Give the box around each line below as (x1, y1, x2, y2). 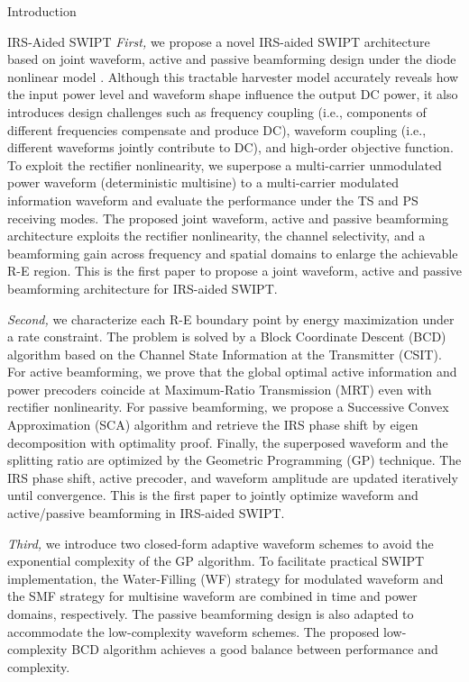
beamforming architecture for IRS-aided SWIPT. (7, 278, 278, 297)
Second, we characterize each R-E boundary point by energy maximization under (7, 309, 455, 328)
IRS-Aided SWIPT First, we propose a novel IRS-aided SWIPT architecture (7, 32, 430, 50)
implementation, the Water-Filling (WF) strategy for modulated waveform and (7, 568, 444, 587)
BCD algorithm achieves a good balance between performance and (71, 640, 438, 659)
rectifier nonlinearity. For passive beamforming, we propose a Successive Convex (7, 397, 449, 416)
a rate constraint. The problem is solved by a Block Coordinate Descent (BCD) (7, 327, 446, 346)
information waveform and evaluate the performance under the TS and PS (7, 190, 418, 209)
